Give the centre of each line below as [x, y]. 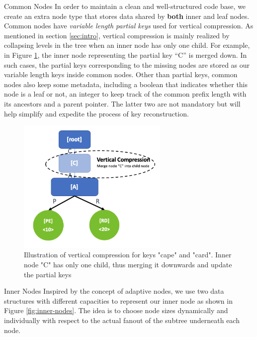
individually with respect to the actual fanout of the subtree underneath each [122, 320]
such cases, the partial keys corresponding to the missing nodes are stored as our [127, 64]
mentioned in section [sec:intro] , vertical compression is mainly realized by [117, 35]
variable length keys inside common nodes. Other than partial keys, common [121, 74]
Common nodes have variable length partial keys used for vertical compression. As [129, 26]
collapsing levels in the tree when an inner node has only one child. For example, [127, 45]
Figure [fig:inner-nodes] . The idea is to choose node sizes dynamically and [116, 310]
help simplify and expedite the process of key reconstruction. [96, 113]
